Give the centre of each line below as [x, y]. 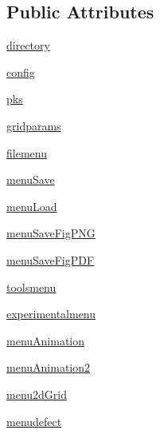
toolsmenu [31, 287]
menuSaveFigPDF [51, 259]
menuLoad [32, 206]
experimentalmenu [51, 314]
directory [28, 45]
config [21, 72]
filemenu [27, 152]
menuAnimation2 [49, 367]
